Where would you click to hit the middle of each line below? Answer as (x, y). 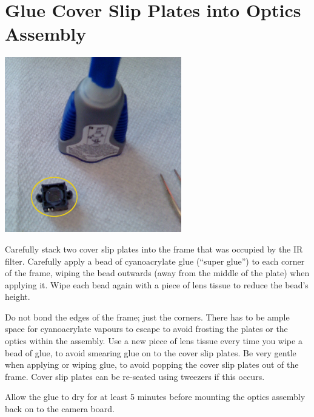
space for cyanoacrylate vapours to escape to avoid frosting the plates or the (146, 329)
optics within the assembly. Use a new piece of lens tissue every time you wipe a (154, 341)
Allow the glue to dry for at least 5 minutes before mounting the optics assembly (155, 397)
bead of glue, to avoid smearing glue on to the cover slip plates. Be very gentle (151, 352)
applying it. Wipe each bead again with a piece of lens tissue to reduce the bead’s (157, 284)
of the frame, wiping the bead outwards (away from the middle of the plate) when (157, 273)
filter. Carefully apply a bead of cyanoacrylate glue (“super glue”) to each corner (155, 261)
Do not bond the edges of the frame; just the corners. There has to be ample (147, 317)
